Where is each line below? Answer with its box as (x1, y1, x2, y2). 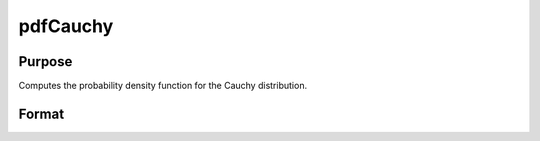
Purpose (18, 53, 73, 70)
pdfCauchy (18, 15, 114, 37)
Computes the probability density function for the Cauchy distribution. (18, 80, 308, 92)
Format (18, 105, 65, 122)
